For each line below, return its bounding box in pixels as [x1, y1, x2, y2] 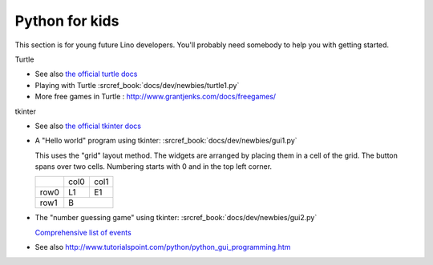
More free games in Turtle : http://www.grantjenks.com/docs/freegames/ [34, 92, 277, 102]
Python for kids [14, 12, 119, 30]
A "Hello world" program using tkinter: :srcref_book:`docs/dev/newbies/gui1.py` [34, 136, 297, 146]
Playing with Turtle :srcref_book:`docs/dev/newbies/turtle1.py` [34, 80, 240, 90]
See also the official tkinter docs [34, 121, 142, 130]
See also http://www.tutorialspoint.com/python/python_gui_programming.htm [34, 243, 291, 252]
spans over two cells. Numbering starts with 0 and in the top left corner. [34, 162, 273, 171]
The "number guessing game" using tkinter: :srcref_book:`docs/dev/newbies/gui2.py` [34, 213, 318, 223]
